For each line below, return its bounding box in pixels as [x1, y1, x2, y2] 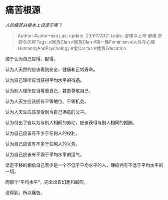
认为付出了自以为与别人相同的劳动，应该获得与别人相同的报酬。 [5, 119, 137, 125]
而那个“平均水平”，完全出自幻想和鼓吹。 [5, 178, 89, 185]
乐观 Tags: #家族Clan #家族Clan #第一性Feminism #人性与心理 [26, 38, 155, 45]
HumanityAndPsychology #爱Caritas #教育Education [17, 45, 126, 51]
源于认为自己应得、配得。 [5, 55, 58, 61]
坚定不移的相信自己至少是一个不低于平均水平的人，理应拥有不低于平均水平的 [5, 162, 163, 168]
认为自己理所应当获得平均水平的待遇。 [5, 77, 84, 83]
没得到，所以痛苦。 [5, 189, 45, 195]
